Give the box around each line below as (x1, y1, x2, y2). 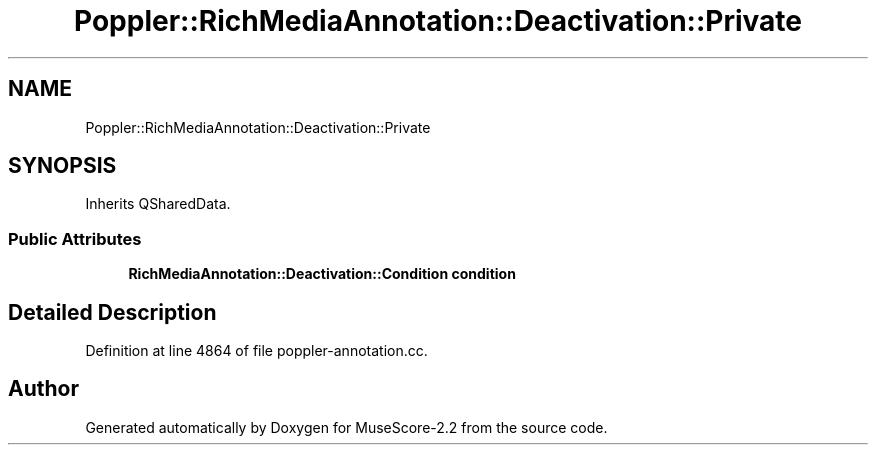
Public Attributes (8, 228, 142, 249)
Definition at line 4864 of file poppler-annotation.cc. (85, 342, 428, 360)
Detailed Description (8, 299, 217, 325)
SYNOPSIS (8, 153, 117, 179)
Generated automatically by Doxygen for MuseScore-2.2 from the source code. (85, 418, 608, 436)
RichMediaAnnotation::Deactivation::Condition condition (128, 265, 516, 283)
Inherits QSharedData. (85, 195, 231, 213)
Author (8, 376, 79, 402)
